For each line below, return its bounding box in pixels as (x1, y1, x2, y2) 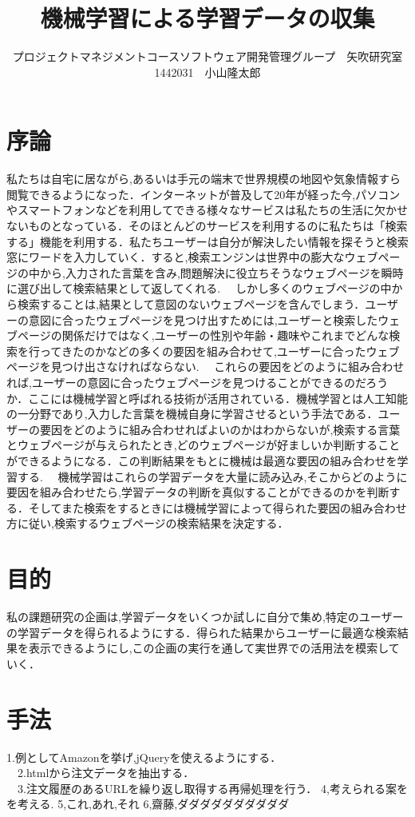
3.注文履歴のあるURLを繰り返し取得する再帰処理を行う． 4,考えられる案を (17, 779, 408, 796)
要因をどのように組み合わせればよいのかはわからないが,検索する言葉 (39, 420, 401, 437)
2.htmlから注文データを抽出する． (17, 764, 195, 781)
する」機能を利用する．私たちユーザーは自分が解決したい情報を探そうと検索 (6, 233, 409, 249)
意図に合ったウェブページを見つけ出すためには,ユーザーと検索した (28, 311, 378, 328)
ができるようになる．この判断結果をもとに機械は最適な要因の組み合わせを (6, 452, 397, 468)
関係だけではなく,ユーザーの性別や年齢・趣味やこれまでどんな (61, 327, 389, 344)
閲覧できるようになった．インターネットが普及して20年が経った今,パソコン (6, 185, 401, 202)
